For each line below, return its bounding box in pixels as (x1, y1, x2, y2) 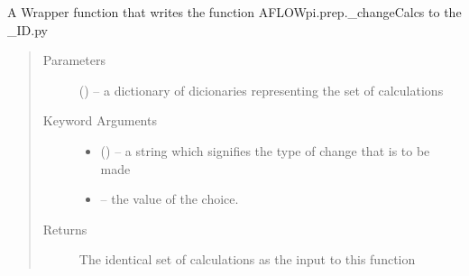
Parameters (42, 51, 106, 69)
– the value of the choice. (100, 189, 239, 208)
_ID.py (7, 20, 48, 39)
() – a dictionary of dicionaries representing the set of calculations (78, 80, 444, 99)
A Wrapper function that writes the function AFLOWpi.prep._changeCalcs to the (7, 3, 462, 21)
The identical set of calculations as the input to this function (78, 250, 416, 269)
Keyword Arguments (42, 111, 157, 130)
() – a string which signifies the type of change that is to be (100, 141, 430, 160)
